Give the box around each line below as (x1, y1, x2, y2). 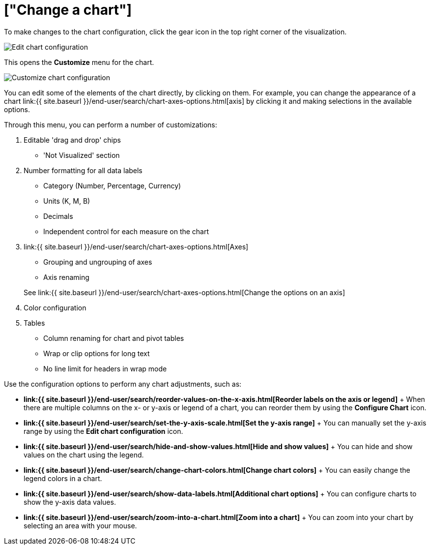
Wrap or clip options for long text (43, 349, 150, 358)
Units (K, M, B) (43, 196, 90, 205)
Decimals (43, 212, 73, 220)
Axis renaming (43, 273, 89, 281)
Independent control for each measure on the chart (43, 227, 209, 236)
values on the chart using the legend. (24, 450, 144, 459)
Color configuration (24, 303, 86, 312)
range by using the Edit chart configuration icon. (24, 427, 183, 435)
